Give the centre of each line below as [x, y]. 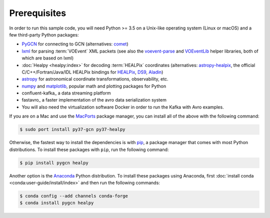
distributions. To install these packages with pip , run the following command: [89, 149]
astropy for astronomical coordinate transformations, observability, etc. [95, 79]
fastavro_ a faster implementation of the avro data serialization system [94, 100]
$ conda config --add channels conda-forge [74, 196]
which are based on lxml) [48, 58]
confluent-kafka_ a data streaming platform [66, 93]
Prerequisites [38, 13]
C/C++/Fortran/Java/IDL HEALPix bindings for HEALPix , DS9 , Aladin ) [92, 72]
